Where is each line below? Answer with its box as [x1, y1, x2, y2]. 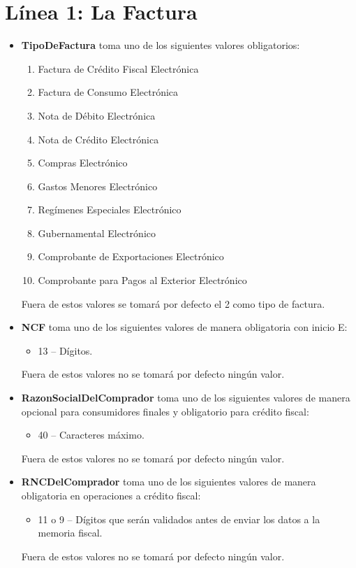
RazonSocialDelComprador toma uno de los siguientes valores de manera [21, 390, 350, 405]
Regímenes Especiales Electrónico [38, 202, 181, 217]
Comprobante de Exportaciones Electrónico [38, 249, 224, 264]
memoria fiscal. [38, 525, 103, 540]
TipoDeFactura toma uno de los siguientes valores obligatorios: [21, 38, 300, 52]
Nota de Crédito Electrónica [38, 132, 159, 146]
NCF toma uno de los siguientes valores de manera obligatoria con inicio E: [21, 320, 348, 334]
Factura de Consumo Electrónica [38, 85, 179, 99]
